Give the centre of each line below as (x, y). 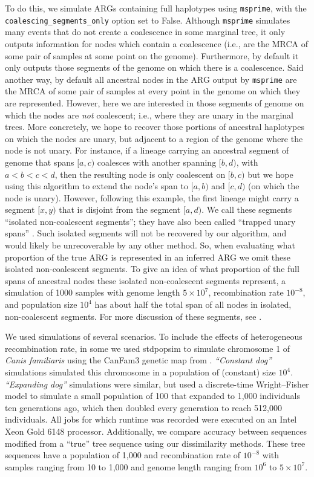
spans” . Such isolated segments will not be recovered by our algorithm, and (146, 233)
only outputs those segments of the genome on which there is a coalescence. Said (154, 67)
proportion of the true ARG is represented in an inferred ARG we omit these (148, 257)
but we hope (270, 174)
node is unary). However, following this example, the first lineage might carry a (152, 197)
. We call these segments (247, 209)
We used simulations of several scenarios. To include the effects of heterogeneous (154, 336)
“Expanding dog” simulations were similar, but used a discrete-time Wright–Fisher (157, 384)
